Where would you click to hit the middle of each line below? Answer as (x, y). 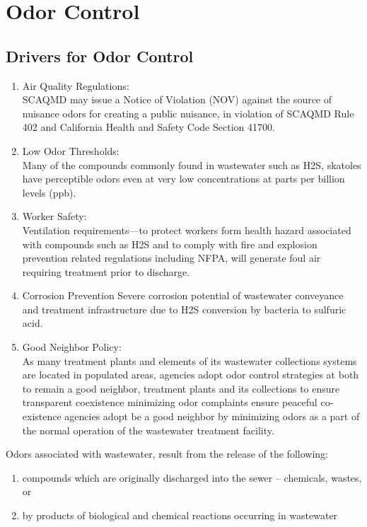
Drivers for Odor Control (100, 56)
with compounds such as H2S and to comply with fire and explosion (170, 244)
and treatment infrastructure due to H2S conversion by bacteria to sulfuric (184, 309)
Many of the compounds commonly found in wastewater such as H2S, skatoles (192, 164)
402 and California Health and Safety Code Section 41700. (148, 127)
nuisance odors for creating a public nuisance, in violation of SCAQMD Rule (188, 113)
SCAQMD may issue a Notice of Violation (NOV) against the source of (177, 99)
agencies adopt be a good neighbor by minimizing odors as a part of (212, 416)
